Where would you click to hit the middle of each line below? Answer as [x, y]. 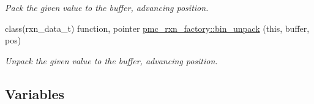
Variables [35, 93]
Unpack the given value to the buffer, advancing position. [111, 60]
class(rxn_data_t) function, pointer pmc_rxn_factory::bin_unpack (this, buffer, [157, 28]
